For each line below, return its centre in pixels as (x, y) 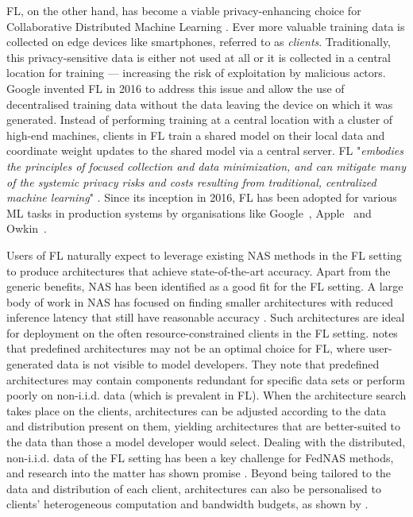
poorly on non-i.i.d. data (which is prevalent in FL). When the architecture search (206, 395)
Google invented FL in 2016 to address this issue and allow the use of (176, 88)
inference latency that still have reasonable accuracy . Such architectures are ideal (206, 317)
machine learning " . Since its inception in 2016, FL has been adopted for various (202, 197)
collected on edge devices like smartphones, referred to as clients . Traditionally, (199, 42)
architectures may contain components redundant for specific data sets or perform (206, 379)
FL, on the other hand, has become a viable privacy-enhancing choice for (184, 10)
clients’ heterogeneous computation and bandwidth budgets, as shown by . (187, 504)
